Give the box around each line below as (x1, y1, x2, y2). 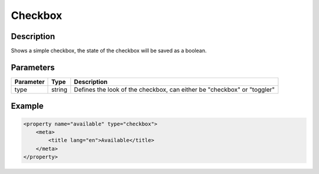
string (51, 85, 68, 94)
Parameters (11, 62, 55, 72)
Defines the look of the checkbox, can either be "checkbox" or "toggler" (74, 85, 275, 94)
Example (11, 101, 44, 111)
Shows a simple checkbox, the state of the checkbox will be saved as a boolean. (11, 47, 207, 54)
